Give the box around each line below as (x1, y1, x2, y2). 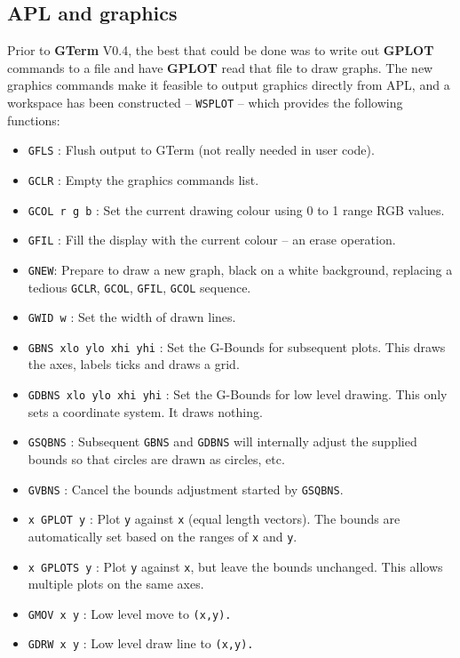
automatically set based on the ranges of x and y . (28, 526, 297, 545)
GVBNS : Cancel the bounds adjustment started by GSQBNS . (28, 479, 344, 498)
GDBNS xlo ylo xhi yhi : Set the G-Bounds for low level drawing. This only (28, 385, 448, 404)
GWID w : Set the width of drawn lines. (28, 308, 236, 326)
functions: (7, 110, 60, 129)
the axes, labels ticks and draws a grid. (28, 355, 240, 373)
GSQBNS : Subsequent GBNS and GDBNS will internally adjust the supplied (28, 432, 417, 451)
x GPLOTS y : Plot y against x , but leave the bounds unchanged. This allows (28, 557, 443, 575)
